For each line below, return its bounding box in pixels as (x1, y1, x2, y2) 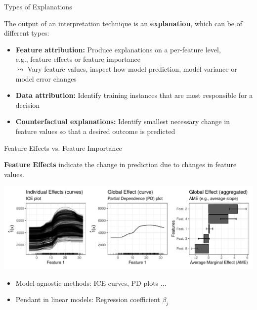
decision (15, 99, 40, 110)
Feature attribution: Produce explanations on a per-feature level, (15, 44, 221, 54)
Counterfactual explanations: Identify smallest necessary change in (15, 116, 230, 127)
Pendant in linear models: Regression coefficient (15, 294, 160, 305)
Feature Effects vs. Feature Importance (4, 142, 122, 153)
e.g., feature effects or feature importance (15, 54, 141, 64)
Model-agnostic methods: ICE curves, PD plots (15, 277, 159, 288)
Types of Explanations (4, 1, 72, 11)
